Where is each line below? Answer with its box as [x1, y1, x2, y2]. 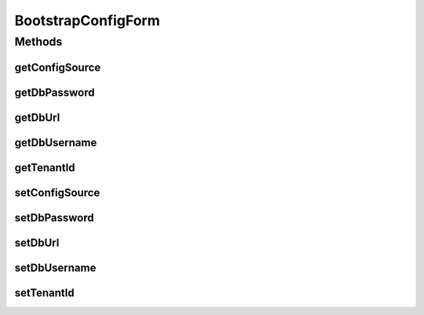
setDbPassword [14, 211, 94, 224]
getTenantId [14, 161, 75, 174]
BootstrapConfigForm [14, 12, 160, 29]
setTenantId [14, 286, 75, 299]
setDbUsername [14, 261, 97, 274]
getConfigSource [14, 60, 101, 74]
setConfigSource [14, 185, 101, 200]
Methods [14, 35, 63, 49]
